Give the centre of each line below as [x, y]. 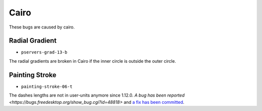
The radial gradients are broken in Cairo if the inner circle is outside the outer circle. [93, 61]
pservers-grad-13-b [44, 52]
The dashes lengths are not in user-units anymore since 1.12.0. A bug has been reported [97, 95]
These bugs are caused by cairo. [42, 27]
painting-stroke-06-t [47, 86]
